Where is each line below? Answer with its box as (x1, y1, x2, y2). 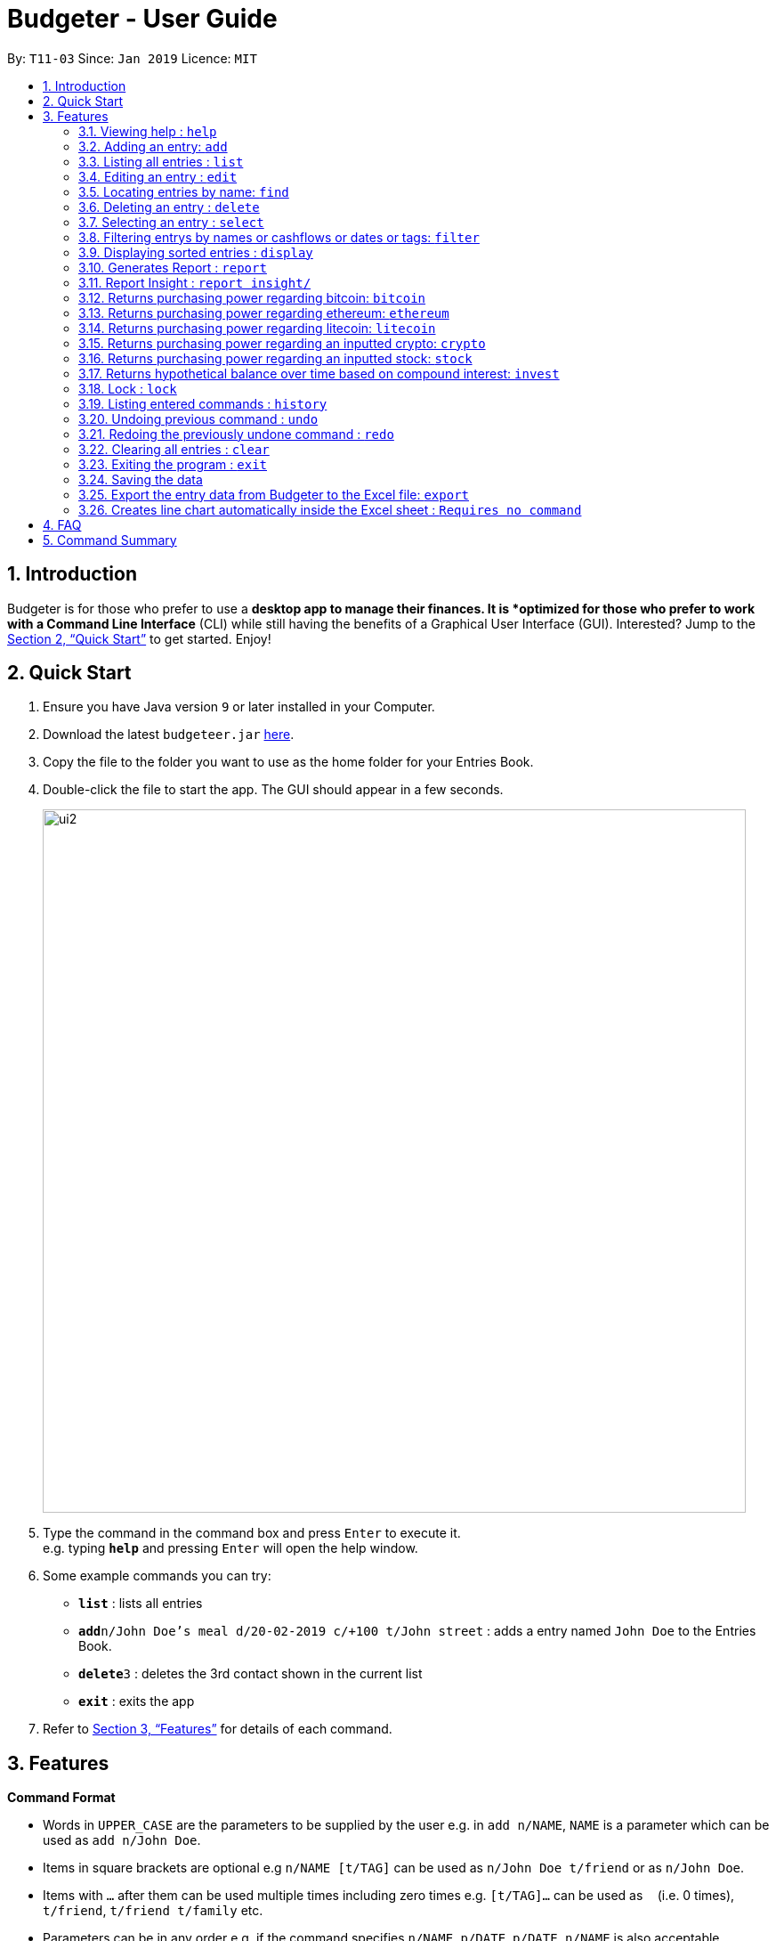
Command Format (7, 1790, 116, 1806)
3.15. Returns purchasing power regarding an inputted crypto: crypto (78, 335, 486, 351)
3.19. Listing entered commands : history (78, 395, 327, 411)
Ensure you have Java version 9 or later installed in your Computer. (43, 699, 435, 715)
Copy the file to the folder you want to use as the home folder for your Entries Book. (43, 754, 534, 770)
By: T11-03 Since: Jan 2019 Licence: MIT (7, 50, 257, 66)
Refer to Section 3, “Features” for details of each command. (43, 1721, 392, 1737)
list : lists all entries (78, 1596, 203, 1612)
